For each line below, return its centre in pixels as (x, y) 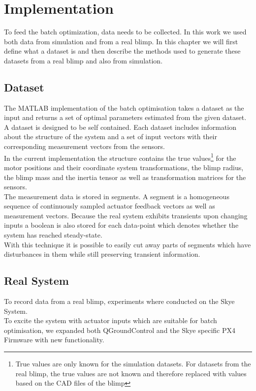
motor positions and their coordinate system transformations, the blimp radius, (124, 167)
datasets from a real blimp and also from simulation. (83, 60)
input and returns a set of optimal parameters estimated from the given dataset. (125, 117)
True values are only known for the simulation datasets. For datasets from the (133, 364)
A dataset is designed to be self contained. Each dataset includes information (120, 127)
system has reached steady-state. (53, 235)
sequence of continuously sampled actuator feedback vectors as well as (110, 206)
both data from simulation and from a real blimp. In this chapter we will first (121, 41)
